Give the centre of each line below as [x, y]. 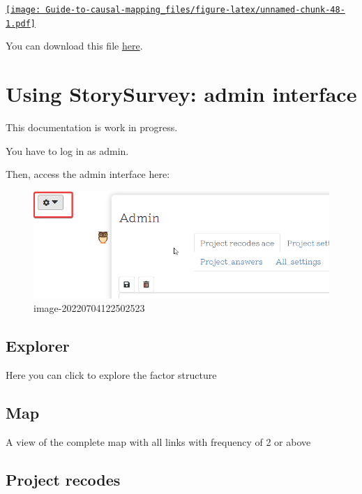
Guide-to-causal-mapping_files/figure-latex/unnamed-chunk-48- [195, 10]
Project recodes [63, 479]
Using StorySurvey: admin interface [181, 94]
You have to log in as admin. [67, 150]
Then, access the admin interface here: [88, 174]
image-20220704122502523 [89, 308]
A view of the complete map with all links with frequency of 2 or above [158, 441]
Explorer [38, 346]
